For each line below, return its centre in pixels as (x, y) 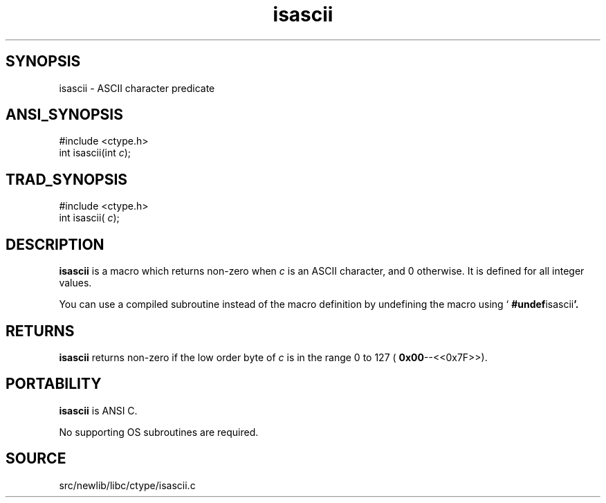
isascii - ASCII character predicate (137, 88)
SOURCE (36, 459)
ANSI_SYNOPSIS (64, 115)
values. (75, 283)
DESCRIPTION (55, 244)
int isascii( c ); (89, 218)
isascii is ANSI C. (98, 410)
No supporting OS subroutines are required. (159, 432)
